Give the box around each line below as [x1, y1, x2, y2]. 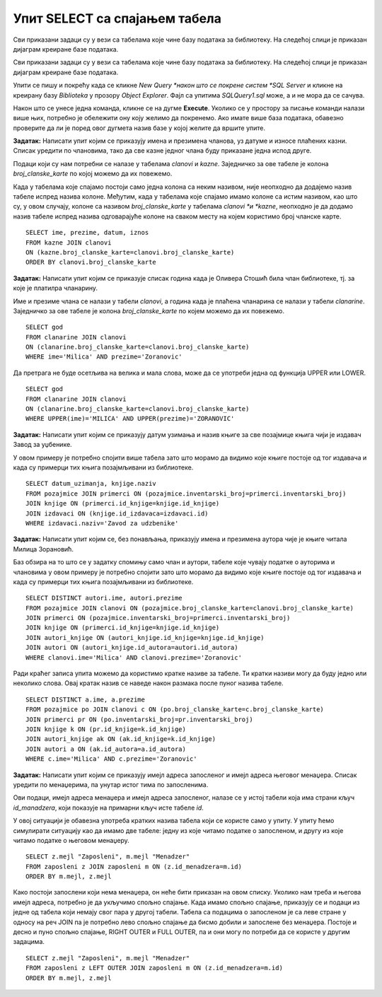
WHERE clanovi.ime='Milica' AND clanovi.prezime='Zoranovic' [25, 653, 242, 661]
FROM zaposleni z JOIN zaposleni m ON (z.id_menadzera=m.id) [25, 863, 242, 870]
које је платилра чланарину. [13, 284, 98, 293]
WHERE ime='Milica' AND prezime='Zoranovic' [25, 353, 183, 361]
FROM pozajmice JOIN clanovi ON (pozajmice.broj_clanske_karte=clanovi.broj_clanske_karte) [25, 604, 354, 612]
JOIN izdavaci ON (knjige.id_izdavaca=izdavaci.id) [25, 509, 209, 518]
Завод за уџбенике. [13, 441, 72, 449]
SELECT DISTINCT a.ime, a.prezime [25, 695, 145, 704]
